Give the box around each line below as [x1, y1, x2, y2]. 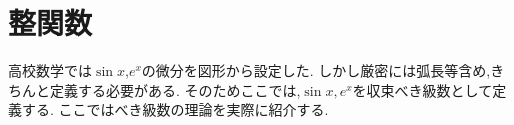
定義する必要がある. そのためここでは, [49, 79, 301, 100]
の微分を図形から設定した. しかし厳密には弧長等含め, [141, 60, 491, 81]
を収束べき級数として [352, 79, 493, 100]
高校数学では [8, 60, 92, 81]
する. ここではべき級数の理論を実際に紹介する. [21, 99, 329, 120]
